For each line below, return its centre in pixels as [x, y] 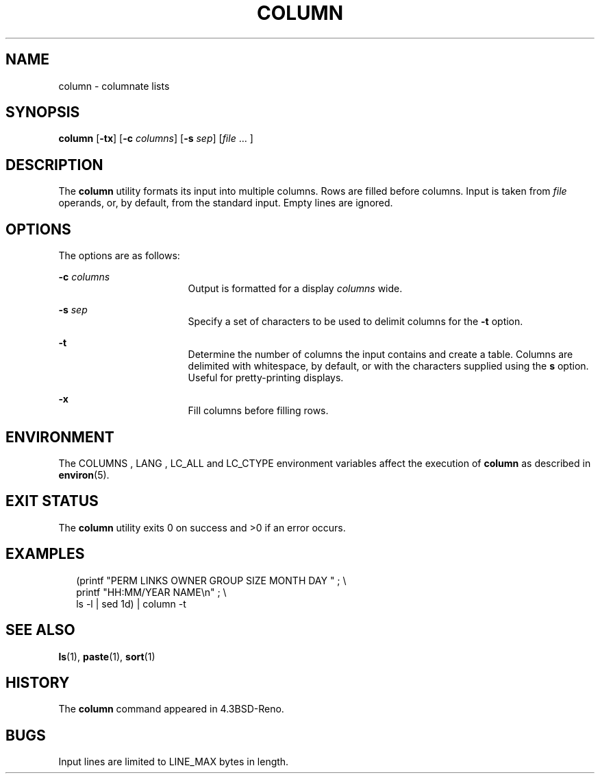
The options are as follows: [119, 256]
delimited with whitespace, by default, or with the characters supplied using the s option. [388, 366]
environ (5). [84, 475]
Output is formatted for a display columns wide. [295, 289]
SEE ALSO [40, 630]
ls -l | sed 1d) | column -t [131, 603]
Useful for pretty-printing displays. [266, 378]
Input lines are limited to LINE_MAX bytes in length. [174, 762]
